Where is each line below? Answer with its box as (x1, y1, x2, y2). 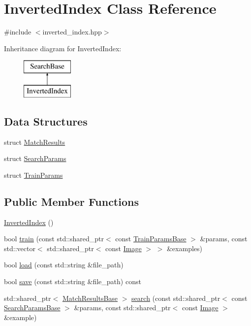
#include (4, 27, 31, 37)
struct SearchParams (4, 153, 66, 163)
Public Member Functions (4, 194, 139, 209)
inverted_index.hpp (42, 27, 102, 37)
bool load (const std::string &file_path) (4, 260, 124, 270)
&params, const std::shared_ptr (74, 302, 171, 313)
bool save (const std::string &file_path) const (4, 276, 141, 287)
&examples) (166, 243, 202, 253)
